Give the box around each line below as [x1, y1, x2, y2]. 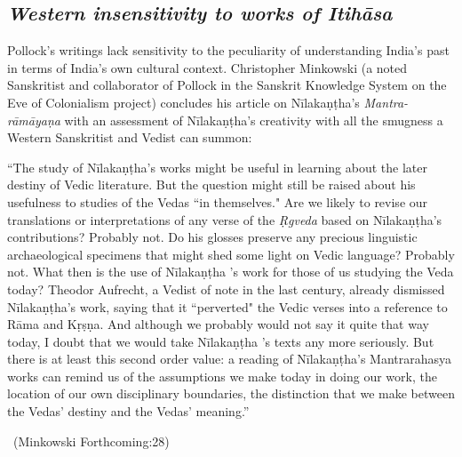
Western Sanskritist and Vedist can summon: [7, 128, 252, 147]
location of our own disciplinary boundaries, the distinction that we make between [7, 384, 455, 403]
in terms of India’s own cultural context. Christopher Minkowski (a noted [7, 58, 408, 76]
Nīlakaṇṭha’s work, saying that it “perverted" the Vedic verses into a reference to [7, 297, 448, 316]
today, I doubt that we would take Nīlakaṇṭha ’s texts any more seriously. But [7, 332, 434, 350]
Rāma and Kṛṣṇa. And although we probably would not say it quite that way [7, 315, 429, 333]
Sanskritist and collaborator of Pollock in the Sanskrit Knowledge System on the [7, 76, 447, 94]
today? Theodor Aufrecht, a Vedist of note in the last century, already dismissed [7, 279, 445, 298]
